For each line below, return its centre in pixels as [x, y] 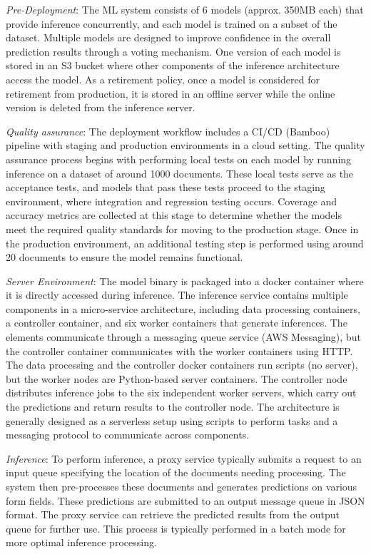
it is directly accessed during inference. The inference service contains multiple [177, 295]
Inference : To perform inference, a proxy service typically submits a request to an [184, 458]
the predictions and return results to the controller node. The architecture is [173, 407]
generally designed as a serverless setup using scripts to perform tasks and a [172, 420]
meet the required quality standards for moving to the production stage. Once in [182, 229]
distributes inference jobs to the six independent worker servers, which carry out [181, 393]
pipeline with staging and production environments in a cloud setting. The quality [185, 145]
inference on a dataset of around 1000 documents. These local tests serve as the [180, 173]
